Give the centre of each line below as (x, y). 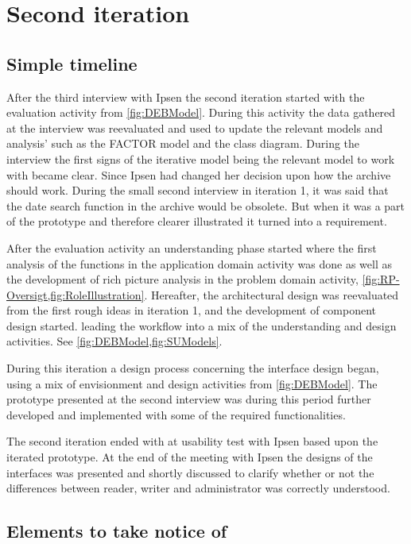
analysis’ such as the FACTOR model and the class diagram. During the (183, 143)
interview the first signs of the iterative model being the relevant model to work (201, 158)
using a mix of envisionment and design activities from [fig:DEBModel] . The (192, 383)
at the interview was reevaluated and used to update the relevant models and (195, 127)
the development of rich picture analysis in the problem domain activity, (182, 279)
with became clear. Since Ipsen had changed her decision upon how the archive (199, 174)
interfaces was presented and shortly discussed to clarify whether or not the (190, 472)
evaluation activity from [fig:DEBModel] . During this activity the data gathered (201, 112)
